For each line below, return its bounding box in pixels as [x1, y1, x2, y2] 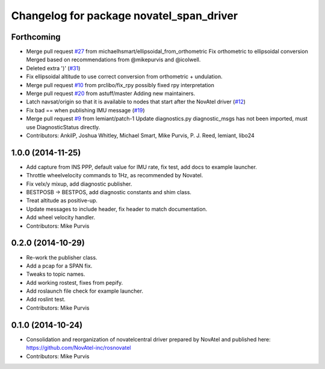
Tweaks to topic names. [26, 270, 85, 278]
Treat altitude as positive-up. [26, 197, 97, 204]
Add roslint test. [26, 296, 66, 303]
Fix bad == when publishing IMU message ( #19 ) [26, 106, 145, 114]
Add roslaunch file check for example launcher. [26, 287, 144, 294]
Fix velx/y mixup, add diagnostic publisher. [26, 180, 132, 188]
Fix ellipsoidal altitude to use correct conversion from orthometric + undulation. [26, 73, 223, 81]
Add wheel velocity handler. [26, 214, 96, 221]
